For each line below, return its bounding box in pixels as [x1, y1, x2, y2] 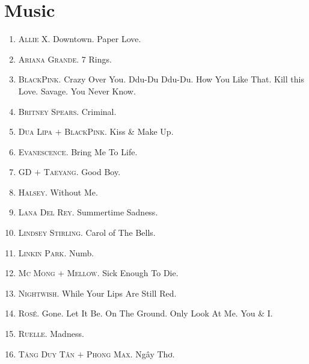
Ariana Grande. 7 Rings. [18, 52, 112, 65]
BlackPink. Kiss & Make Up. [64, 125, 174, 138]
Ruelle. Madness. [18, 327, 84, 340]
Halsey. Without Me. [18, 185, 98, 198]
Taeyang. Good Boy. [43, 165, 121, 178]
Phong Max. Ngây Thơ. [87, 347, 175, 360]
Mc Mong [18, 267, 55, 279]
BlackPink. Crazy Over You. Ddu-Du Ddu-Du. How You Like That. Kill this [18, 73, 304, 85]
